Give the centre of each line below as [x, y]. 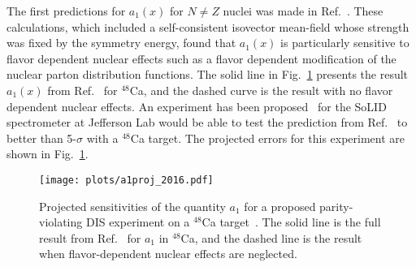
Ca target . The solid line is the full [291, 222]
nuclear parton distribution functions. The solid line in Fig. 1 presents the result [208, 74]
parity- [336, 206]
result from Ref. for [90, 237]
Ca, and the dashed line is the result [271, 237]
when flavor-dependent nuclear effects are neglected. [168, 254]
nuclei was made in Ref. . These [303, 11]
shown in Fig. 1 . [48, 154]
